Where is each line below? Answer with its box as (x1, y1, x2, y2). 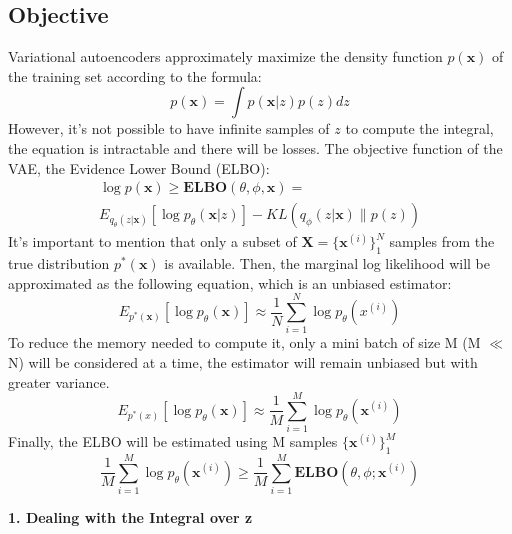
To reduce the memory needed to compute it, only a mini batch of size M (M (8, 332, 481, 353)
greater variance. (8, 371, 110, 392)
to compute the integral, (345, 118, 494, 139)
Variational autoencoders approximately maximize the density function (8, 46, 443, 67)
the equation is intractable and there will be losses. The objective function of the (8, 137, 503, 158)
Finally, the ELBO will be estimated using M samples (8, 431, 338, 452)
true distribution (8, 253, 110, 274)
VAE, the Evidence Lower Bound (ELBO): (8, 157, 270, 178)
